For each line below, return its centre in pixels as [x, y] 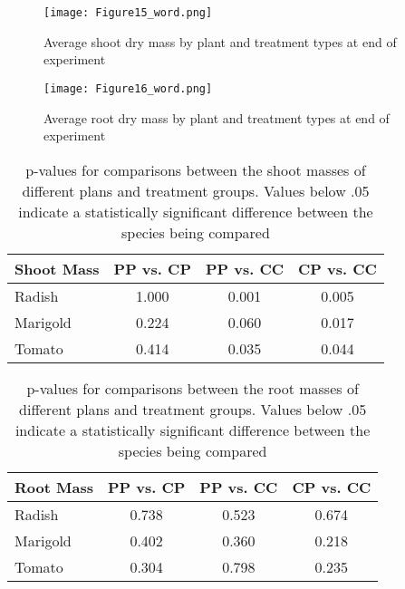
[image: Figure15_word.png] [128, 13]
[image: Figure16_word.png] [128, 88]
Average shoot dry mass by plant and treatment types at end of [220, 41]
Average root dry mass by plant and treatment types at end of [217, 117]
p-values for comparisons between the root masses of [193, 388]
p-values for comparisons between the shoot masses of [196, 169]
